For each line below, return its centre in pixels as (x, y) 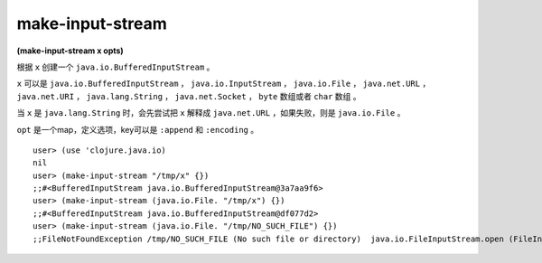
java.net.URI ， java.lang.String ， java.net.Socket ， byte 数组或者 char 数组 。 (189, 96)
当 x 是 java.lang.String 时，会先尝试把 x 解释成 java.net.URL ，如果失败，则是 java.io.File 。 (211, 113)
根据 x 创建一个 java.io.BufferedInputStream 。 (116, 67)
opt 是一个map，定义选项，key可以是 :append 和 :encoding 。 (138, 129)
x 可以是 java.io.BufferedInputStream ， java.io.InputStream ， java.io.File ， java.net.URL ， (224, 84)
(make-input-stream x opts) (70, 51)
